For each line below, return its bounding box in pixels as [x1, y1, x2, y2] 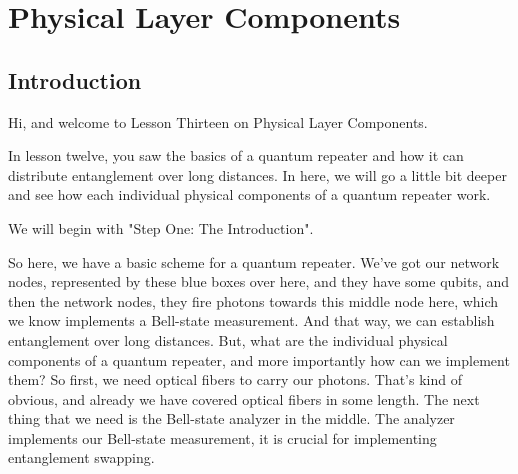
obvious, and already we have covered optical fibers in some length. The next [8, 388, 480, 409]
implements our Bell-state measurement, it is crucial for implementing [8, 427, 437, 448]
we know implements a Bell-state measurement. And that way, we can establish [8, 310, 495, 331]
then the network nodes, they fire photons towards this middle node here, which [8, 290, 499, 311]
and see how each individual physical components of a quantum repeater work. [8, 184, 491, 205]
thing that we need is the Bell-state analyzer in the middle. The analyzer [8, 408, 455, 429]
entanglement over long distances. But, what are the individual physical [8, 329, 448, 350]
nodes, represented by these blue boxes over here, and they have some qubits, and [8, 271, 510, 292]
